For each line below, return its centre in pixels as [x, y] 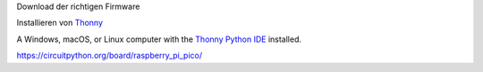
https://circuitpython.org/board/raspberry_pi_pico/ [110, 56]
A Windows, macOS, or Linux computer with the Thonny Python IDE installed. [159, 39]
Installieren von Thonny [59, 23]
